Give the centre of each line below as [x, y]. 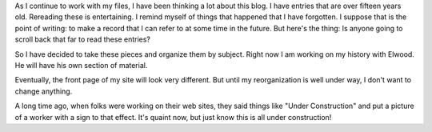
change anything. [44, 91]
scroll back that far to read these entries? [83, 39]
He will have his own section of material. [81, 65]
